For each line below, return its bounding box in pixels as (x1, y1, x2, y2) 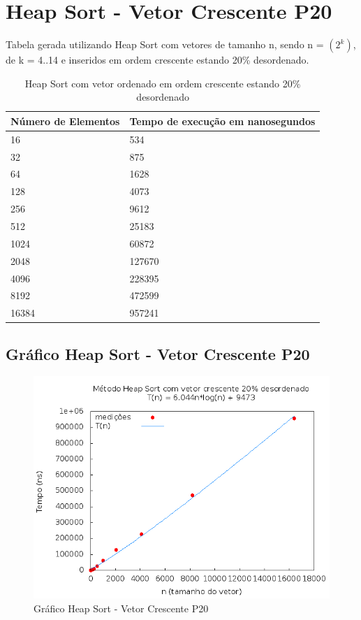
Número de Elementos (10, 113, 120, 128)
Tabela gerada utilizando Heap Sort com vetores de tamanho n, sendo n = (6, 37, 324, 52)
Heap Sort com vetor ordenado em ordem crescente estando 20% (24, 75, 301, 90)
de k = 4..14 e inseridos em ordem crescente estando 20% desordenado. (6, 52, 309, 67)
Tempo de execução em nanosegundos (129, 113, 316, 128)
